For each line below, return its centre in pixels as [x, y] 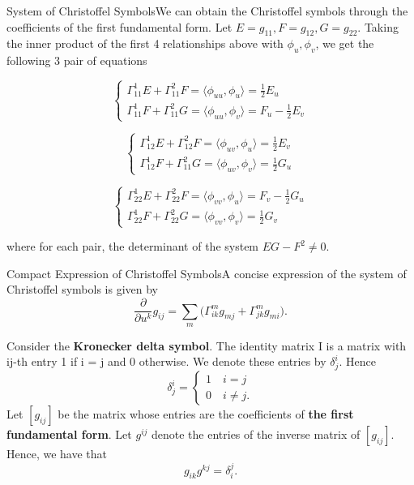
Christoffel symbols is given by [82, 289]
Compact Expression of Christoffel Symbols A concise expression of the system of [207, 273]
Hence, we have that [57, 454]
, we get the [345, 43]
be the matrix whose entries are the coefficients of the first [206, 414]
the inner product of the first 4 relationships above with [145, 43]
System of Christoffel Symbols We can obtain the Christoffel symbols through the [207, 11]
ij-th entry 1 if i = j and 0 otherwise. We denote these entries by [166, 361]
